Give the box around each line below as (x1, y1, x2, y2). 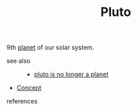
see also (6, 57, 31, 65)
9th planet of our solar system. (6, 43, 94, 52)
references (6, 97, 38, 105)
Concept (16, 84, 42, 92)
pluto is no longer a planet (33, 70, 109, 78)
